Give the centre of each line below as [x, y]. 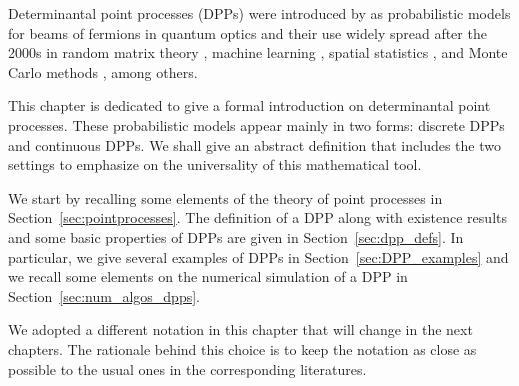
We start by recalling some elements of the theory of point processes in [225, 197]
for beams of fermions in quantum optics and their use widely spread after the [247, 32]
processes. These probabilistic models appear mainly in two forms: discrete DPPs [256, 124]
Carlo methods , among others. [103, 71]
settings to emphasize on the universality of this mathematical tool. [215, 164]
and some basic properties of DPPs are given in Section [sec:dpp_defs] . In [236, 236]
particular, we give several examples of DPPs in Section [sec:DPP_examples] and [258, 256]
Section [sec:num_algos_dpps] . [104, 295]
